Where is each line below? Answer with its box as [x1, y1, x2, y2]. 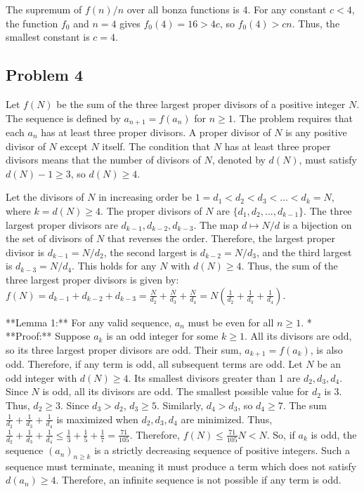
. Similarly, [156, 397, 204, 412]
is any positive [285, 125, 347, 140]
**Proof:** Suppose [6, 328, 91, 343]
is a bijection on [282, 217, 352, 232]
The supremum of [6, 2, 82, 16]
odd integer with [6, 370, 77, 385]
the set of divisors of [6, 231, 93, 246]
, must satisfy [299, 152, 357, 167]
